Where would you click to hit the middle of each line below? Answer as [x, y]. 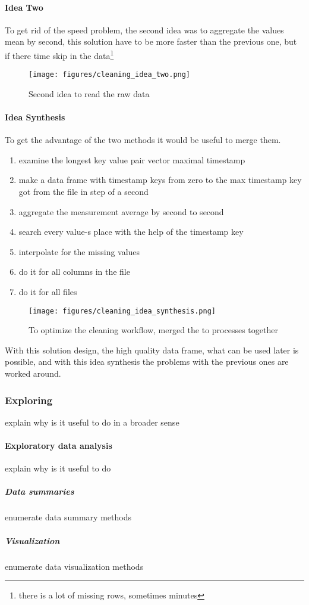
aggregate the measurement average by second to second [121, 211]
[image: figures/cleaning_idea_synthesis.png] [122, 311]
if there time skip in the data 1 [59, 54]
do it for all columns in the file [74, 272]
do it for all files [48, 292]
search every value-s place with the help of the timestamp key [131, 232]
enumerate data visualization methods [74, 566]
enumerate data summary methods [68, 517]
